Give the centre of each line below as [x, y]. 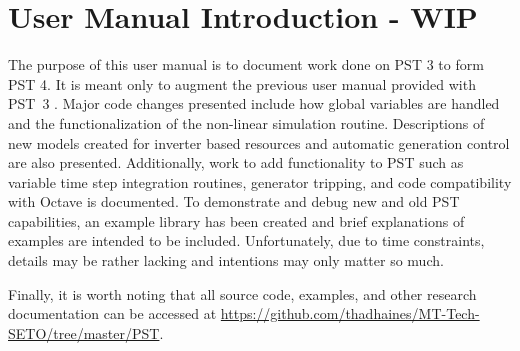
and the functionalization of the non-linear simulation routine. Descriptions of [246, 122]
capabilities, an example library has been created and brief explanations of [236, 220]
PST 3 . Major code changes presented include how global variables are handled [254, 103]
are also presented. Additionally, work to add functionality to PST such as [236, 162]
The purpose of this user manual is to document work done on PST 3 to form [246, 64]
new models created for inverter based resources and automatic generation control [259, 142]
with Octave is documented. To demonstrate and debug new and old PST [234, 201]
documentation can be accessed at [112, 313]
